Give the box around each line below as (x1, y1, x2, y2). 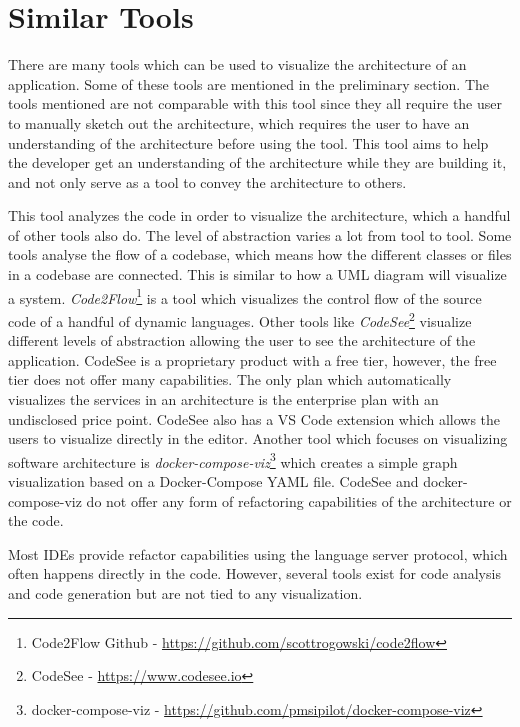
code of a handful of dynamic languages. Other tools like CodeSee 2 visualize (8, 307, 472, 331)
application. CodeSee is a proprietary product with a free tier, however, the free (8, 349, 497, 370)
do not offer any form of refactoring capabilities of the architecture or (86, 490, 512, 511)
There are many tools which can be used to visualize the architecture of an (8, 54, 467, 75)
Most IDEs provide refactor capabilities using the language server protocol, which (8, 543, 508, 564)
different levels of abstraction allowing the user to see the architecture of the (8, 330, 476, 351)
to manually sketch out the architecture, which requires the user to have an (8, 112, 470, 133)
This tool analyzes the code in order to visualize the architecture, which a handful (8, 205, 511, 226)
